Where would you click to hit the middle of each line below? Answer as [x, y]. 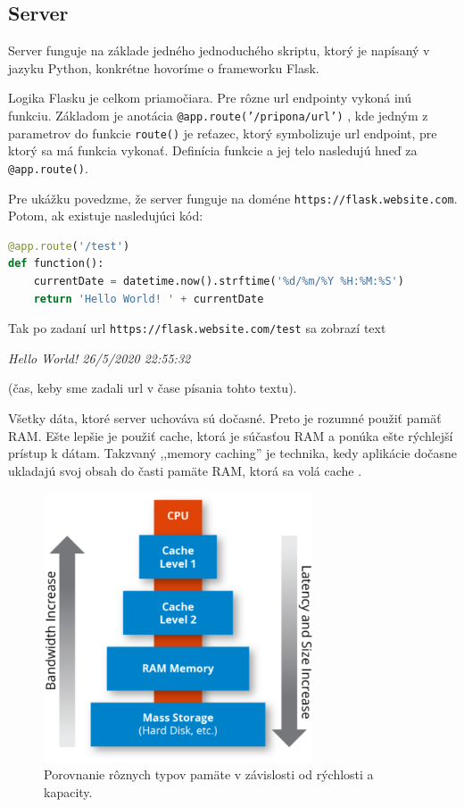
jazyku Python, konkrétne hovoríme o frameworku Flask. [164, 67]
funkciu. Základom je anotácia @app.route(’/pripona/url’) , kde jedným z [218, 115]
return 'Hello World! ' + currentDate [149, 299]
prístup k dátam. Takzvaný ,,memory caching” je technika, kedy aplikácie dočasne [233, 453]
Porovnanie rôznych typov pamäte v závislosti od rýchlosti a [209, 774]
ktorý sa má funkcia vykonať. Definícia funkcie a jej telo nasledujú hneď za [213, 150]
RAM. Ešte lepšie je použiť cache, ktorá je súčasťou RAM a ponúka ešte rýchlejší [231, 435]
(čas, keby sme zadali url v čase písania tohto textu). [153, 388]
